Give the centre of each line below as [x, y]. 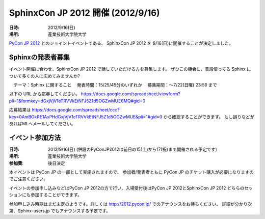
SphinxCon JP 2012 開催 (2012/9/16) [84, 13]
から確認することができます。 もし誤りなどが [209, 117]
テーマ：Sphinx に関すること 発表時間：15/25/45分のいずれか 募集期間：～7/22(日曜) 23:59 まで [115, 85]
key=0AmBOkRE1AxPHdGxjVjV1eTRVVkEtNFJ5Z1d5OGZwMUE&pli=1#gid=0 [86, 117]
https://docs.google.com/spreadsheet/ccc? [76, 110]
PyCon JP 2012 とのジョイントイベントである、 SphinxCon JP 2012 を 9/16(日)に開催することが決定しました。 [121, 43]
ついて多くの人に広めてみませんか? [45, 76]
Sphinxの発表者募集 [40, 57]
